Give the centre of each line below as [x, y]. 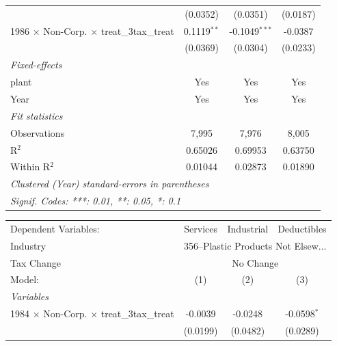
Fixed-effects [36, 65]
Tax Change [36, 262]
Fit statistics [37, 115]
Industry [28, 245]
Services [201, 228]
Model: [25, 279]
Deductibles [302, 228]
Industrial [248, 228]
